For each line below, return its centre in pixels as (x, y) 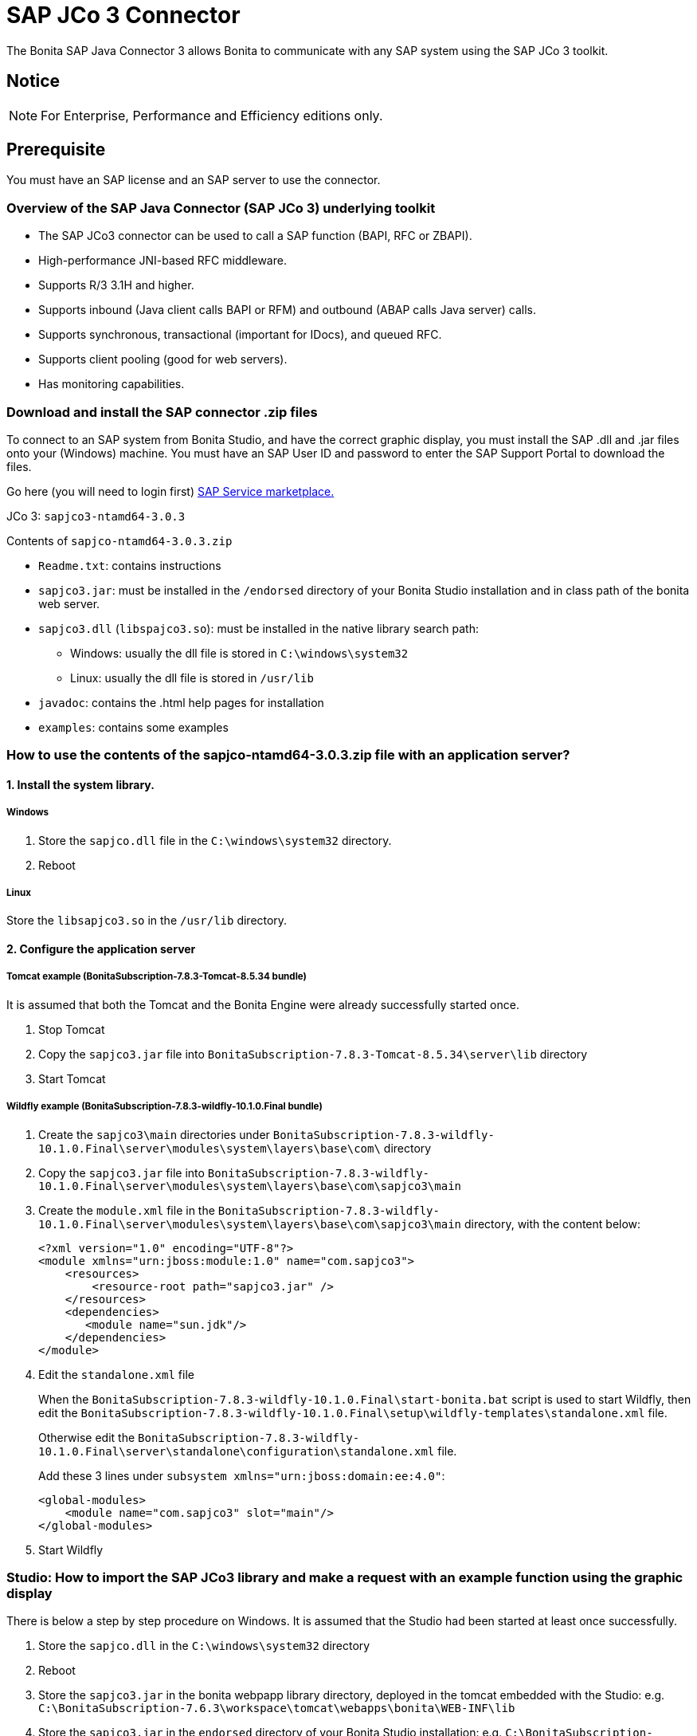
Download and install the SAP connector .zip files (162, 412)
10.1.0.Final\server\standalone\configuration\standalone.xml (237, 1451)
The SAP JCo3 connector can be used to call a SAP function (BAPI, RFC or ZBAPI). (255, 236)
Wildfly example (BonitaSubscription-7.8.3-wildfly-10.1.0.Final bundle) (164, 1107)
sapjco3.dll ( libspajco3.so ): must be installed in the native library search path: (258, 628)
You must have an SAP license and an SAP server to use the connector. (194, 180)
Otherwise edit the (87, 1437)
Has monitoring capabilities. (112, 384)
